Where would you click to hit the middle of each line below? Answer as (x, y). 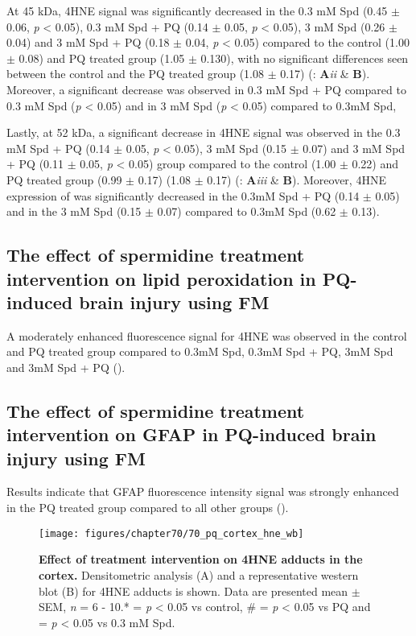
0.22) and (375, 164)
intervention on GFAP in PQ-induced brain (192, 434)
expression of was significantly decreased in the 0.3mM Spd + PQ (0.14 (183, 195)
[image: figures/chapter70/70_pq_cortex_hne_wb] (171, 533)
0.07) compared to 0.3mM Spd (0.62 (247, 211)
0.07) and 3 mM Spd (354, 148)
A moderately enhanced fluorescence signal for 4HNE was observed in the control (207, 335)
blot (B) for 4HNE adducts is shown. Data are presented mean (194, 591)
